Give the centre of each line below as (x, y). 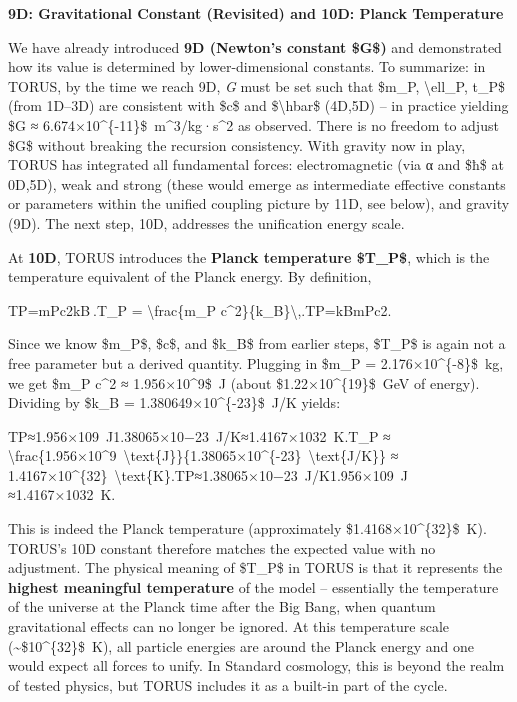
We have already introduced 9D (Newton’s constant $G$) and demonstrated (255, 46)
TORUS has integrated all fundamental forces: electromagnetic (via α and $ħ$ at (256, 164)
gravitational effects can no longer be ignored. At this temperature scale (229, 626)
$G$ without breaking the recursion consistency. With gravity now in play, (237, 144)
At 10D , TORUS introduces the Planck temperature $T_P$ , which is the (249, 256)
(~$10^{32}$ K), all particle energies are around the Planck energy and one (241, 645)
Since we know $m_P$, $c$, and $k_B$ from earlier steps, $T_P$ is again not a (257, 343)
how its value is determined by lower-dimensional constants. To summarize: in (247, 66)
